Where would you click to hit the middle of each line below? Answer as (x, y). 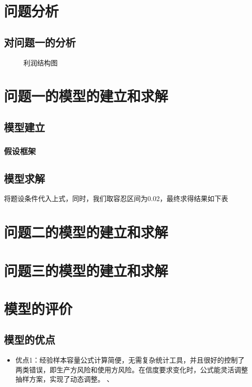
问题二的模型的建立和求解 (86, 232)
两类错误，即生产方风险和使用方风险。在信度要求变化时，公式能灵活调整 (132, 369)
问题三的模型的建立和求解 (86, 270)
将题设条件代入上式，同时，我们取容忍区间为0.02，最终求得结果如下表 (116, 198)
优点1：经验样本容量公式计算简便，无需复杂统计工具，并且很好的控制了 (130, 360)
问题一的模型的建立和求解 (86, 96)
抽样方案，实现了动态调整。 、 (64, 379)
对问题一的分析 (40, 42)
